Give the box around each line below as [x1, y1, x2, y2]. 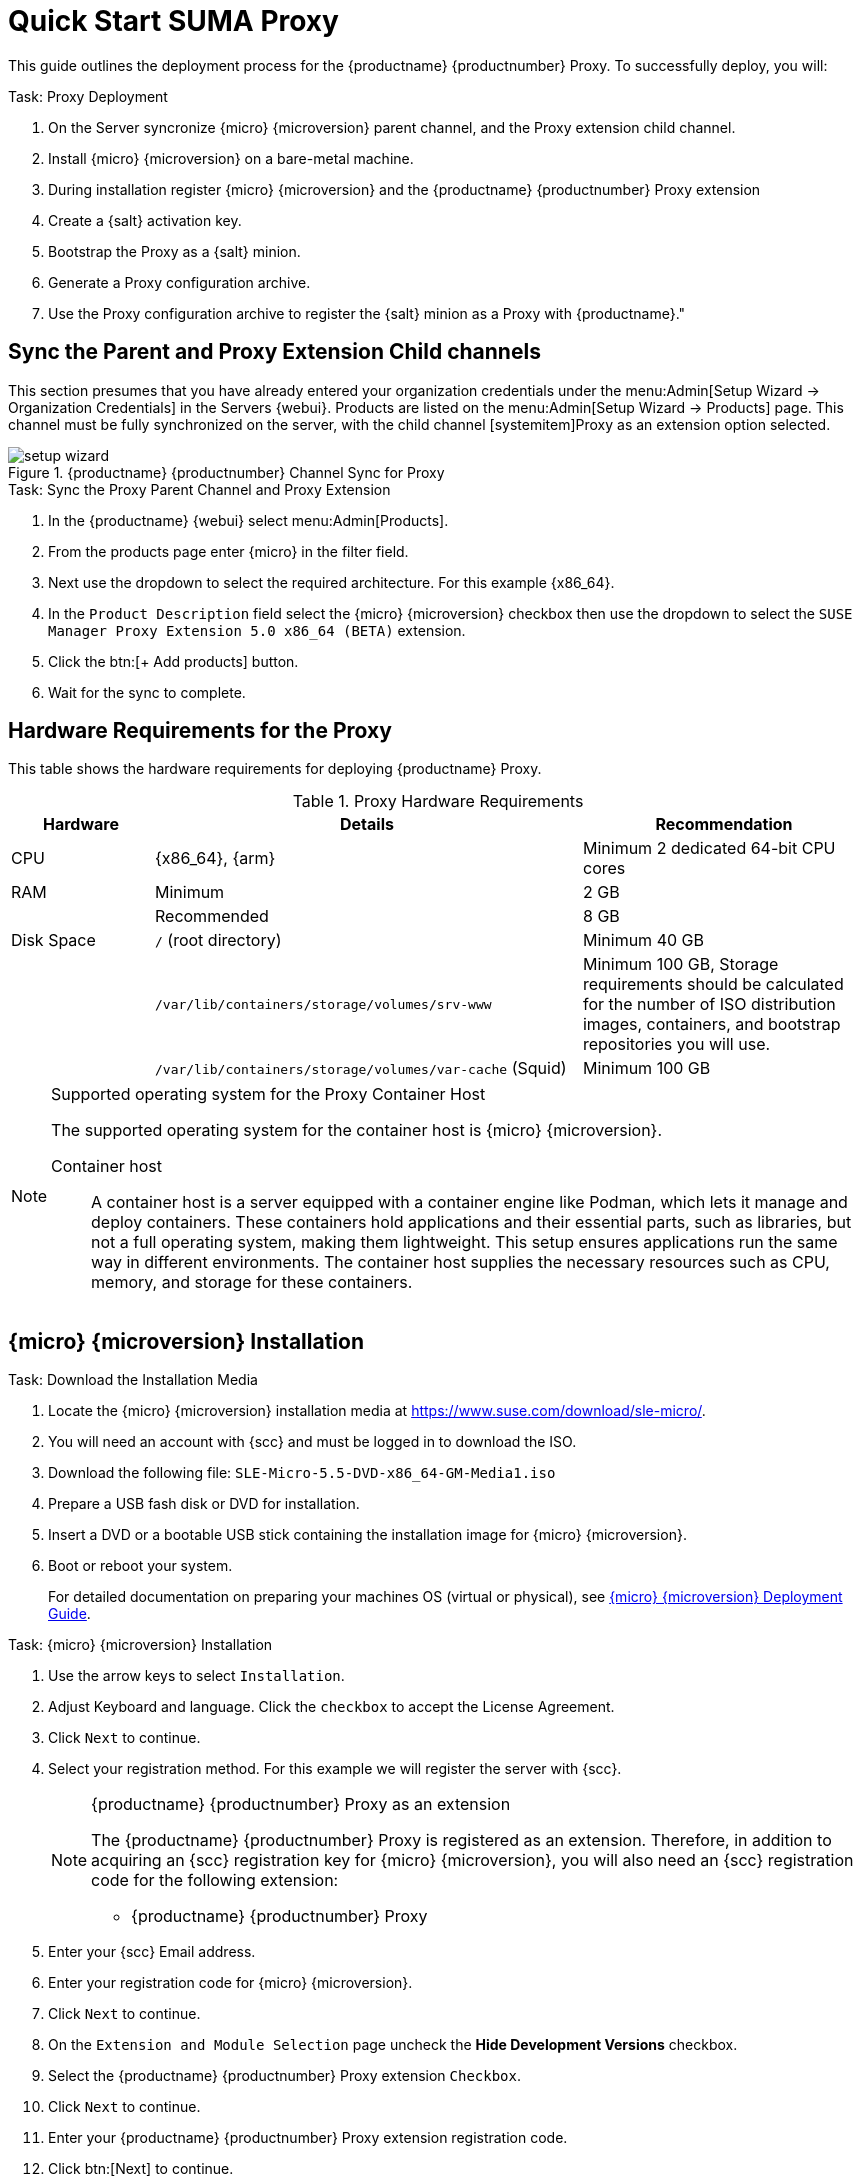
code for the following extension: [91, 1870, 339, 1891]
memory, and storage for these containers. [91, 1272, 413, 1293]
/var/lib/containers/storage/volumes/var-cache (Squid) [154, 1058, 567, 1079]
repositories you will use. [582, 1034, 771, 1055]
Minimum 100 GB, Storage [582, 954, 779, 975]
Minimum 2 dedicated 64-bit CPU [582, 838, 836, 859]
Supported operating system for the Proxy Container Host [51, 1084, 486, 1105]
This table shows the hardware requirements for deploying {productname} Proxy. [8, 760, 542, 778]
